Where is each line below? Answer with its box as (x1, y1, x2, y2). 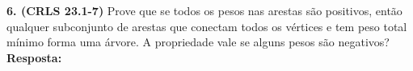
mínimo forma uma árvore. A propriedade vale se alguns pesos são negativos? (6, 34, 390, 50)
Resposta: (6, 49, 62, 65)
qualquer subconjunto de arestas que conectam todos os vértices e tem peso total (6, 18, 407, 34)
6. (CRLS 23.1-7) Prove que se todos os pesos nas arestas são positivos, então (6, 2, 402, 18)
